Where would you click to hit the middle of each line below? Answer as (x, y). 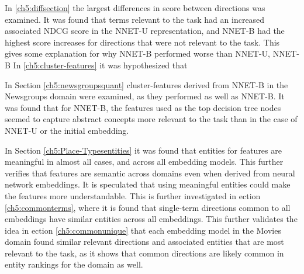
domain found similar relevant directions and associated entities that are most (144, 242)
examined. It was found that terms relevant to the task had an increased (135, 19)
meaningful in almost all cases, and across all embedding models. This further (144, 162)
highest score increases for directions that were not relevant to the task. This (142, 42)
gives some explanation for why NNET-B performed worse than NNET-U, (138, 53)
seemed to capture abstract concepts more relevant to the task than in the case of (151, 119)
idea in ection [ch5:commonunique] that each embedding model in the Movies (143, 230)
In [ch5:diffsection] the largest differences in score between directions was (135, 8)
